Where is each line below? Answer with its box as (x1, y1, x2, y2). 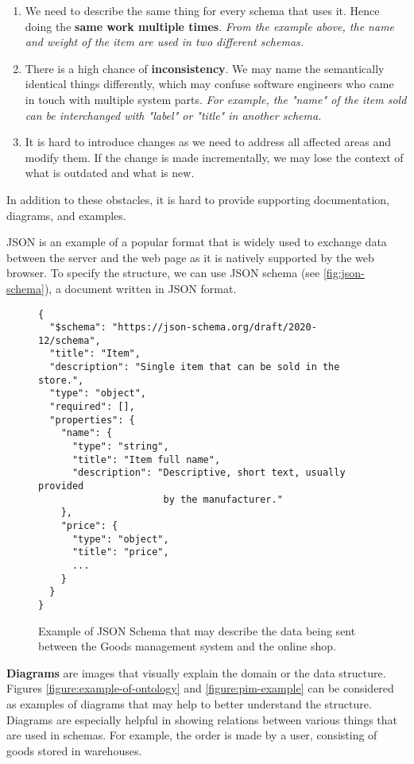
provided (38, 480, 84, 492)
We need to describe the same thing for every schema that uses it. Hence (25, 2, 380, 18)
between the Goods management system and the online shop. (38, 638, 336, 654)
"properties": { (49, 414, 135, 426)
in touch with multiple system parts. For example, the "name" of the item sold (25, 91, 407, 107)
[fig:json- (323, 264, 365, 281)
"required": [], (49, 401, 135, 413)
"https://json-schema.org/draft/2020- (112, 322, 317, 334)
